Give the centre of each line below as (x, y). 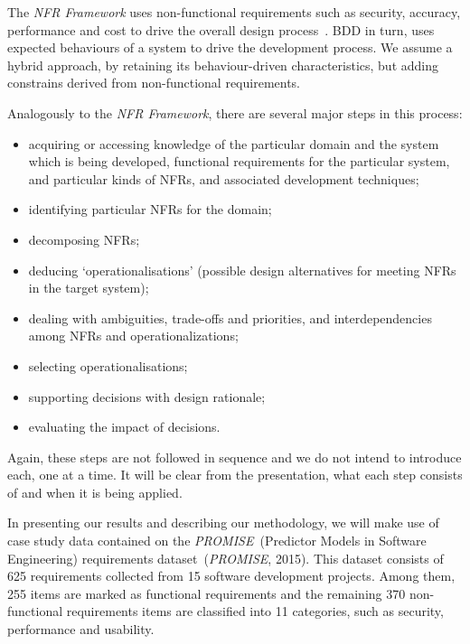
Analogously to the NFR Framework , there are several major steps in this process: (235, 112)
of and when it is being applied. (95, 492)
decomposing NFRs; (84, 239)
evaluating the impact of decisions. (124, 427)
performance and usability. (81, 629)
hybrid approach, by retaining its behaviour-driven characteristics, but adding (223, 65)
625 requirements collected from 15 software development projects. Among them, (231, 576)
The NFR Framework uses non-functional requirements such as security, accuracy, (234, 12)
